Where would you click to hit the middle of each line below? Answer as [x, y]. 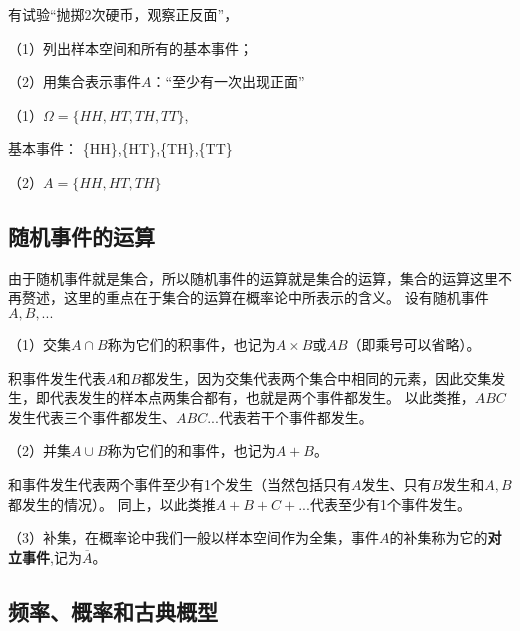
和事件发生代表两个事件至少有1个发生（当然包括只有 [179, 483]
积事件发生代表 [57, 377]
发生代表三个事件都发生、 [92, 416]
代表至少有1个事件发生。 [390, 503]
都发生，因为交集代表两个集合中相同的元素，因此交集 [316, 377]
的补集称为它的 [438, 537]
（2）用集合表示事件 [74, 81]
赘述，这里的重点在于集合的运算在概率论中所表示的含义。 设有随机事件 [255, 297]
